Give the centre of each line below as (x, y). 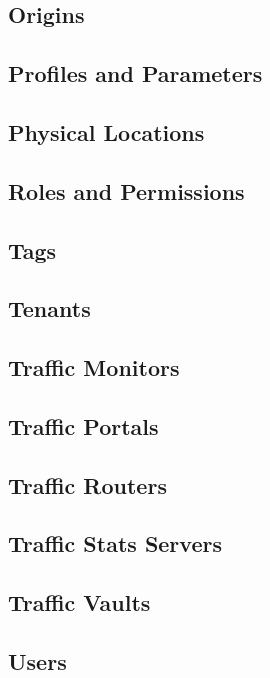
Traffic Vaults (79, 602)
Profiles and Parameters (135, 73)
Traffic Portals (83, 425)
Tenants (49, 308)
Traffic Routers (87, 484)
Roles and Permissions (126, 190)
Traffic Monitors (94, 367)
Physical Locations (106, 131)
